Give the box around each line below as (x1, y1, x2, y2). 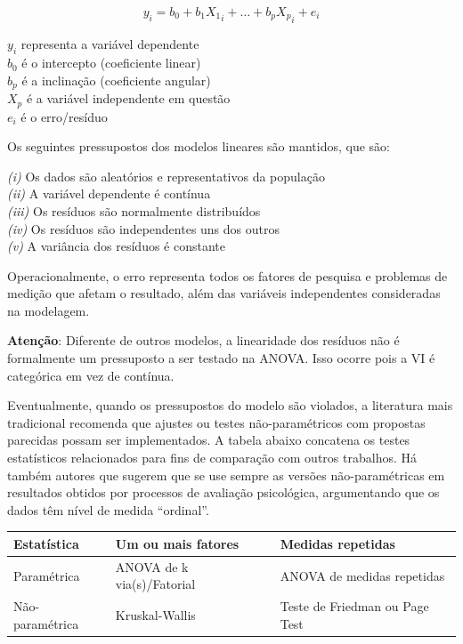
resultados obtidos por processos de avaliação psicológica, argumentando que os (7, 483, 440, 502)
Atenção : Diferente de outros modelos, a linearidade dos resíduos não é (7, 331, 400, 350)
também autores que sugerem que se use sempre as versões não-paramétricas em (7, 465, 445, 484)
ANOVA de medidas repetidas (280, 566, 445, 584)
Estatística (13, 534, 79, 552)
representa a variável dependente (20, 35, 199, 53)
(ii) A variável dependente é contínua (7, 184, 211, 203)
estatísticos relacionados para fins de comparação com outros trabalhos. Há (7, 448, 417, 467)
